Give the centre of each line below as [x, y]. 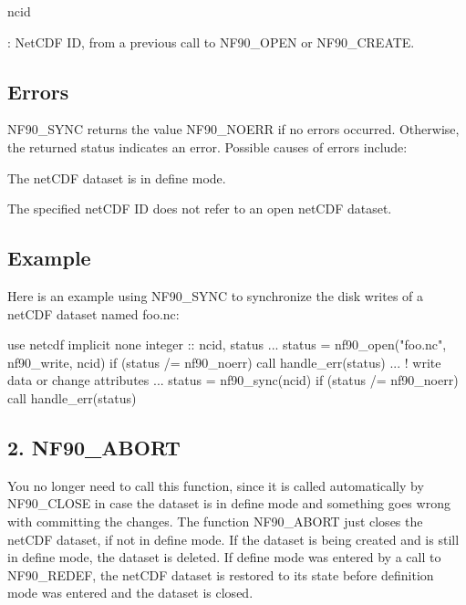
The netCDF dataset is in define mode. [117, 177]
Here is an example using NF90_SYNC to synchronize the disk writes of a [216, 295]
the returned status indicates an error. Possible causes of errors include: [207, 146]
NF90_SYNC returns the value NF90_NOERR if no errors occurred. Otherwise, [233, 129]
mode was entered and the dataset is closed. [130, 593]
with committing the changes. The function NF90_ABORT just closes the [215, 521]
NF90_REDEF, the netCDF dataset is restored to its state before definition [221, 574]
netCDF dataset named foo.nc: [93, 313]
